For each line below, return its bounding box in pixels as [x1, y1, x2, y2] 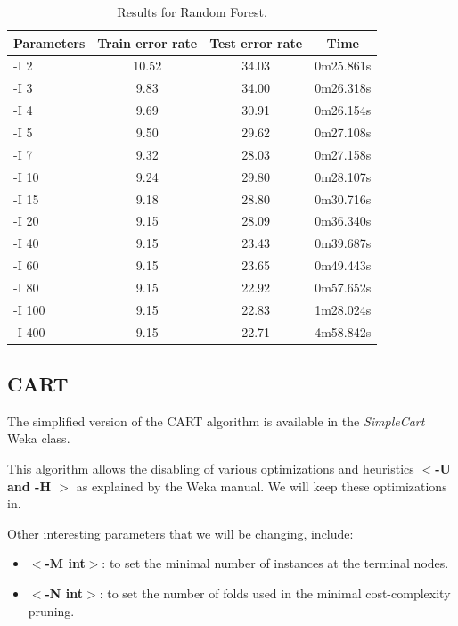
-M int [45, 554, 86, 572]
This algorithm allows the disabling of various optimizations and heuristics [7, 459, 414, 478]
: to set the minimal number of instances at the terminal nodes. [102, 554, 449, 572]
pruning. [28, 601, 75, 620]
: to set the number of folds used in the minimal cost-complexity [99, 584, 451, 603]
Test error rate [209, 33, 303, 52]
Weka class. [7, 429, 70, 448]
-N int [45, 584, 83, 603]
